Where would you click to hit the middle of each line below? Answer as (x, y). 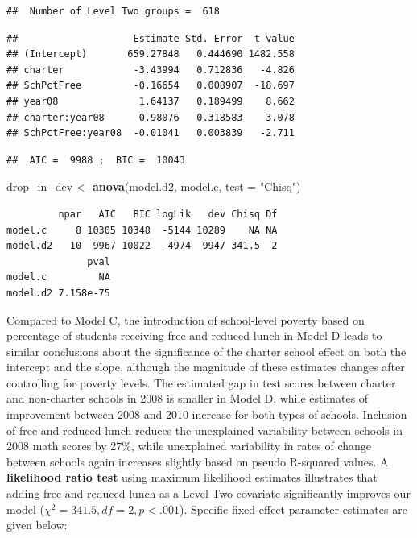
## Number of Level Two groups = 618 (113, 11)
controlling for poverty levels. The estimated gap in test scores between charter (201, 382)
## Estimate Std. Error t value (151, 38)
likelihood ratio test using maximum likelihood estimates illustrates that (192, 477)
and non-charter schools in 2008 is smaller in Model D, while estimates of (188, 398)
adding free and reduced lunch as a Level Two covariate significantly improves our (208, 493)
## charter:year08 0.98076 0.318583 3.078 (151, 117)
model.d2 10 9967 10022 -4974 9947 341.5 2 (142, 246)
